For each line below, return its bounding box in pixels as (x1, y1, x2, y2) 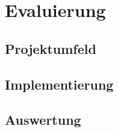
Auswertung (5, 110, 81, 129)
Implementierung (5, 74, 114, 93)
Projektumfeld (5, 39, 96, 58)
